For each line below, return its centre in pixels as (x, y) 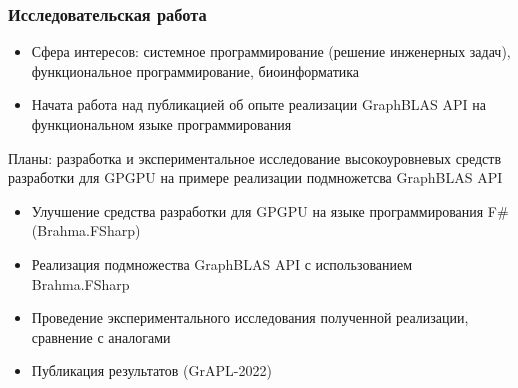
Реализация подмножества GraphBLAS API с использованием (222, 263)
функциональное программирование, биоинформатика (195, 70)
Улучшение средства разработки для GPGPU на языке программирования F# (270, 210)
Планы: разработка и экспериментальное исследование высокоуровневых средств (255, 157)
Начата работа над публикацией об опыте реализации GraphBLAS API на (259, 104)
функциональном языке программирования (161, 124)
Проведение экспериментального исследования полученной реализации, (250, 317)
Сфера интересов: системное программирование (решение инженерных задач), (271, 51)
